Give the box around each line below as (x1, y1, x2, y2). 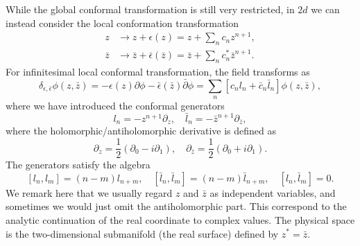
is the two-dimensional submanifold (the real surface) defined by (6, 226, 279, 240)
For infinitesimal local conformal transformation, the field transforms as (6, 64, 310, 78)
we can (311, 2, 340, 16)
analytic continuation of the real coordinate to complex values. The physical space (6, 212, 355, 227)
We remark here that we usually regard (6, 185, 173, 200)
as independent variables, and (209, 185, 336, 200)
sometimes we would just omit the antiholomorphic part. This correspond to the (6, 199, 347, 213)
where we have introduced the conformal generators (6, 98, 225, 113)
